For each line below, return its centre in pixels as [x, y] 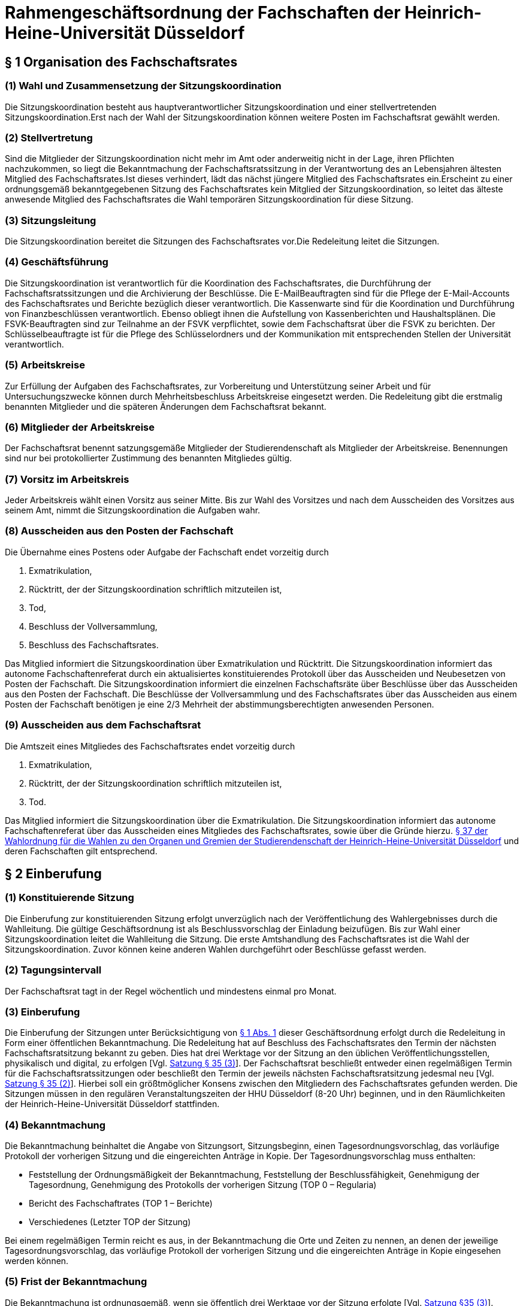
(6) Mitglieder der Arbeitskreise [80, 427]
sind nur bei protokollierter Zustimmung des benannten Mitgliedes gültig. [149, 458]
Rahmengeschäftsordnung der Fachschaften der [203, 13]
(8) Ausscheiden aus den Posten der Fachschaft [119, 531]
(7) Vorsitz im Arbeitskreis [67, 479]
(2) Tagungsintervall [53, 970]
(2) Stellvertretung [49, 137]
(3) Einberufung [43, 1012]
